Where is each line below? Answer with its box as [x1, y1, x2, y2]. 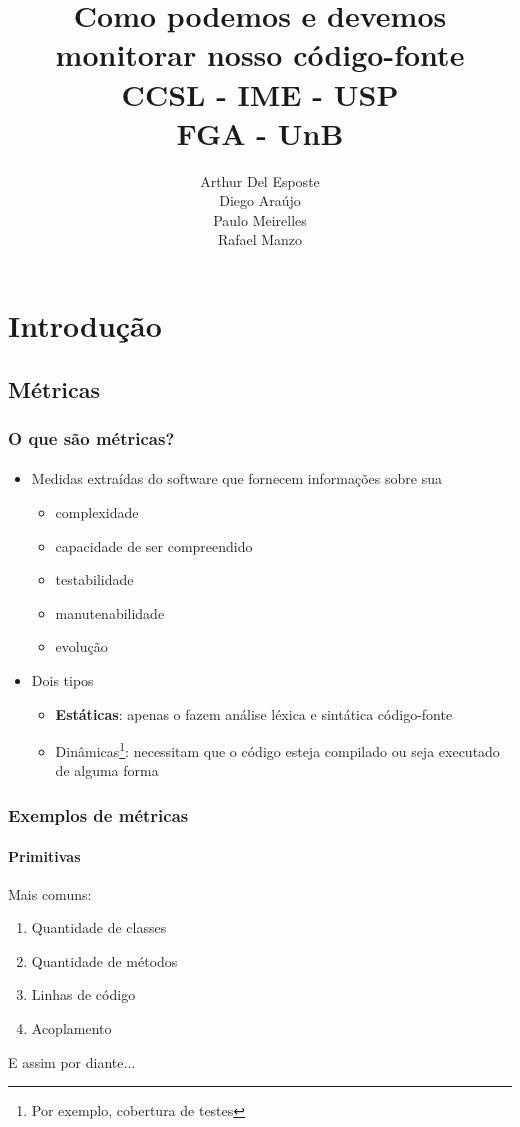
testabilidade [55, 569, 134, 590]
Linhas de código [31, 984, 136, 1005]
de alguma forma [55, 760, 159, 781]
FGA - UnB [176, 112, 344, 153]
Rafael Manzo [217, 229, 303, 250]
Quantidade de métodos [31, 950, 178, 971]
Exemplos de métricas [8, 802, 189, 827]
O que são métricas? [8, 425, 175, 450]
